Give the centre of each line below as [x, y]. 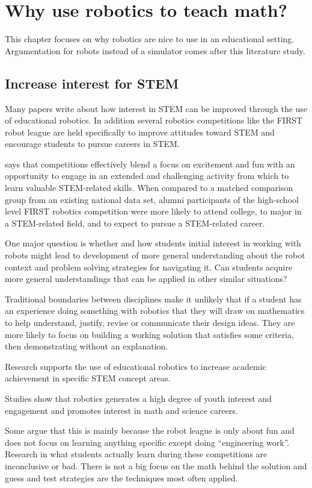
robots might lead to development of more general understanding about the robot [155, 255]
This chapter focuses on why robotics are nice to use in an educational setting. [150, 39]
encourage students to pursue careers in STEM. [92, 144]
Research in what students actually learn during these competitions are [136, 454]
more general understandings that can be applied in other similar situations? [146, 279]
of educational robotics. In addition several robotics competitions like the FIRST [154, 120]
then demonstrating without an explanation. [87, 346]
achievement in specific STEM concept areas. [88, 378]
